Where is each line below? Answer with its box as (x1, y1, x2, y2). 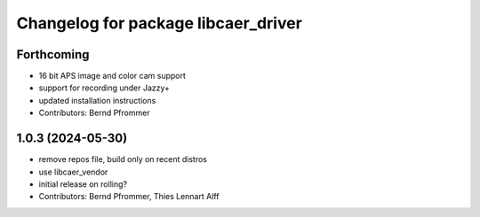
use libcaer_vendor (38, 167, 108, 177)
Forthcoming (16, 47, 90, 62)
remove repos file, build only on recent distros (38, 154, 208, 165)
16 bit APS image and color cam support (38, 71, 187, 81)
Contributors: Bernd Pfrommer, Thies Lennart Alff (38, 191, 220, 202)
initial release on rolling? (38, 178, 128, 190)
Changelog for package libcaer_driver (16, 13, 302, 33)
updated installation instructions (38, 95, 156, 105)
